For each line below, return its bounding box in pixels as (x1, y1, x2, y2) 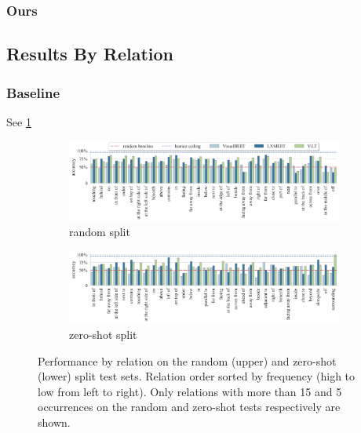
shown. (38, 414, 71, 431)
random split (69, 224, 130, 240)
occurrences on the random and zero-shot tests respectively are (38, 398, 341, 415)
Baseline (6, 82, 60, 102)
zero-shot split (69, 326, 137, 343)
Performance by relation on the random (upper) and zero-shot (38, 352, 337, 369)
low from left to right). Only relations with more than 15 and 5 (38, 383, 342, 399)
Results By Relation (6, 42, 173, 66)
